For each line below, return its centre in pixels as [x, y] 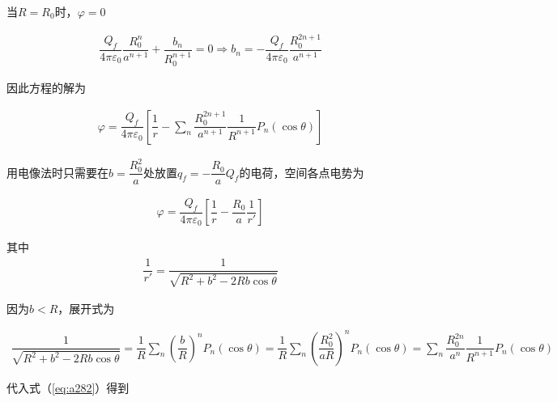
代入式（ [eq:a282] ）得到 [68, 387]
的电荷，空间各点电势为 [302, 172]
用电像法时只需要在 [57, 172]
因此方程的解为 [46, 87]
